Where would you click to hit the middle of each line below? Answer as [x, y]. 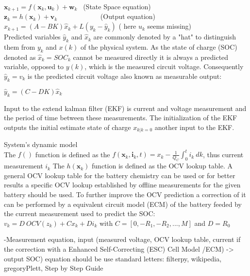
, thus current [223, 154]
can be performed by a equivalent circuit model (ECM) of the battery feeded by [123, 204]
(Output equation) [128, 16]
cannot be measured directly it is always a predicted [151, 57]
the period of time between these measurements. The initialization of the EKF [121, 118]
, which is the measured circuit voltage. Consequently [164, 66]
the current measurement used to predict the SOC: [80, 213]
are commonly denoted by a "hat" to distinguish [165, 37]
